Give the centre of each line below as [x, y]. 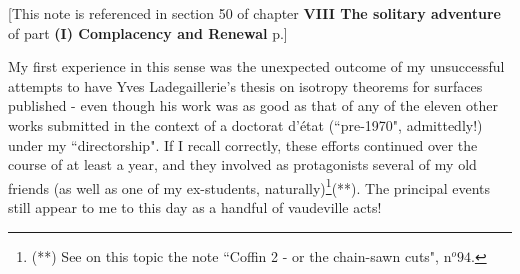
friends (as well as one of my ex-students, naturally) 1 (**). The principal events [249, 186]
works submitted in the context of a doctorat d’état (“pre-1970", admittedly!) [245, 124]
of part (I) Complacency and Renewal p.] [148, 32]
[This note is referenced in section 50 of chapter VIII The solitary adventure [254, 13]
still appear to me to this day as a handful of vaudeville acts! [195, 207]
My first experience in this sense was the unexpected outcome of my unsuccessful [256, 66]
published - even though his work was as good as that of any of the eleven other [253, 105]
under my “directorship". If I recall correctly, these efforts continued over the [243, 144]
